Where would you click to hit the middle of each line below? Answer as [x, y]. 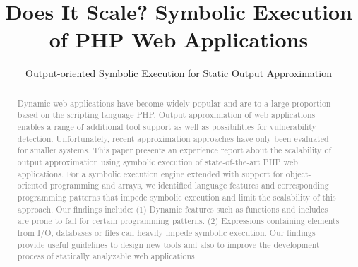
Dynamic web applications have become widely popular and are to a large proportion [174, 103]
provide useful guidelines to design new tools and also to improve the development [168, 244]
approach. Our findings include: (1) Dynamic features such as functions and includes [173, 209]
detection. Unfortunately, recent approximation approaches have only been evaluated [173, 138]
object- [298, 173]
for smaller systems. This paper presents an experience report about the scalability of [174, 150]
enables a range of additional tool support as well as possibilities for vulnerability [167, 127]
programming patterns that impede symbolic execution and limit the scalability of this [177, 197]
